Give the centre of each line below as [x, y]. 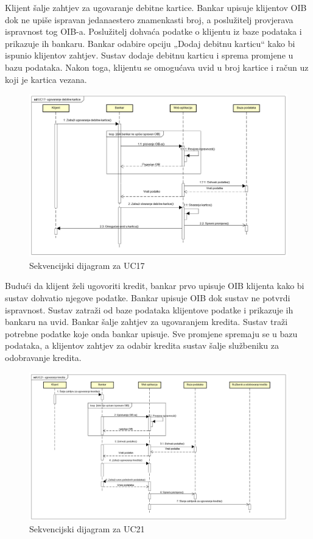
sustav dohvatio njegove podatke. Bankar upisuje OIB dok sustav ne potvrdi [148, 298]
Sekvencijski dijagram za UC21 [87, 529]
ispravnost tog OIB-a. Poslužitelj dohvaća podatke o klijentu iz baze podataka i [153, 31]
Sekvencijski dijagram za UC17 [87, 265]
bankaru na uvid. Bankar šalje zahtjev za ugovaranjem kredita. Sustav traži [146, 322]
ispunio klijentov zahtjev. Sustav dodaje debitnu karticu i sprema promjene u [149, 55]
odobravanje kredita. [43, 357]
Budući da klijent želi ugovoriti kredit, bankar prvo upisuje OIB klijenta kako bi [155, 286]
